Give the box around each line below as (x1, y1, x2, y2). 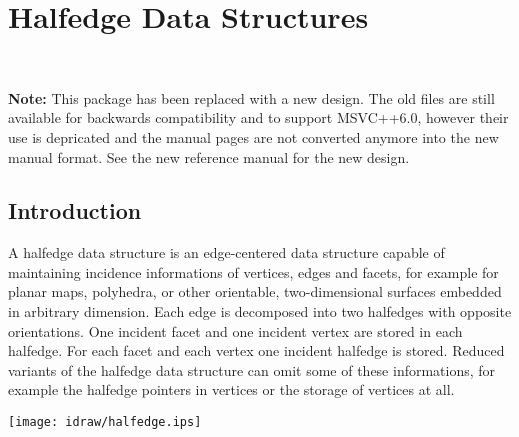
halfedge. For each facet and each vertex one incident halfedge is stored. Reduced (8, 340, 505, 361)
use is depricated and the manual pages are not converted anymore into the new (8, 126, 499, 147)
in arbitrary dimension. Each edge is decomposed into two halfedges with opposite (8, 301, 512, 322)
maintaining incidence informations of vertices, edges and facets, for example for (8, 261, 499, 282)
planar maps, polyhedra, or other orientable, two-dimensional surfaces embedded (8, 281, 502, 302)
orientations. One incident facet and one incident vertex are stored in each (8, 320, 463, 341)
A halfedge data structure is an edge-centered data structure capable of (8, 242, 445, 263)
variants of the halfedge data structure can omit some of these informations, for (8, 359, 496, 380)
